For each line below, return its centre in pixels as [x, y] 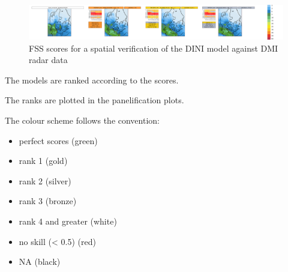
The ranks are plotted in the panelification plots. [94, 100]
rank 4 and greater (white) [68, 221]
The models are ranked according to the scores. [92, 80]
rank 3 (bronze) [48, 201]
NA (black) [40, 261]
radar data [48, 60]
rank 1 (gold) [43, 161]
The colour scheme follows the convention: [82, 120]
